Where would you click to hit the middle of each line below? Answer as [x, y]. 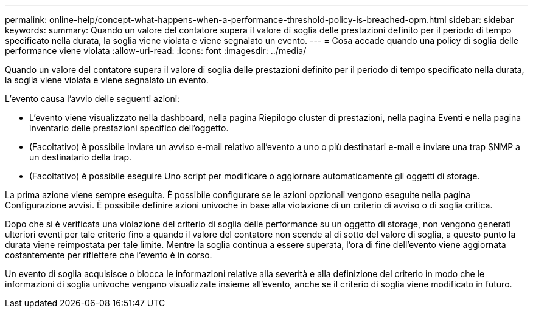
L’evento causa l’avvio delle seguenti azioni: [92, 99]
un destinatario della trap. [80, 157]
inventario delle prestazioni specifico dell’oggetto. [129, 128]
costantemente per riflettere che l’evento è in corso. [109, 255]
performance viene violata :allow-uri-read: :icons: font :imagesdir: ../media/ [156, 51]
